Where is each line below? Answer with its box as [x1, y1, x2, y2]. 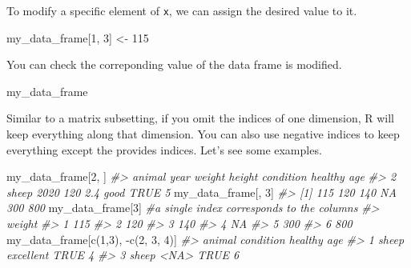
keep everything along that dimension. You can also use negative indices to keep [6, 126, 400, 142]
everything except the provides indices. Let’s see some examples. [6, 141, 322, 158]
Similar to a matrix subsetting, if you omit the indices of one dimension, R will [6, 110, 394, 126]
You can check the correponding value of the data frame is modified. [6, 56, 342, 73]
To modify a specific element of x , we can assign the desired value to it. [6, 2, 357, 18]
